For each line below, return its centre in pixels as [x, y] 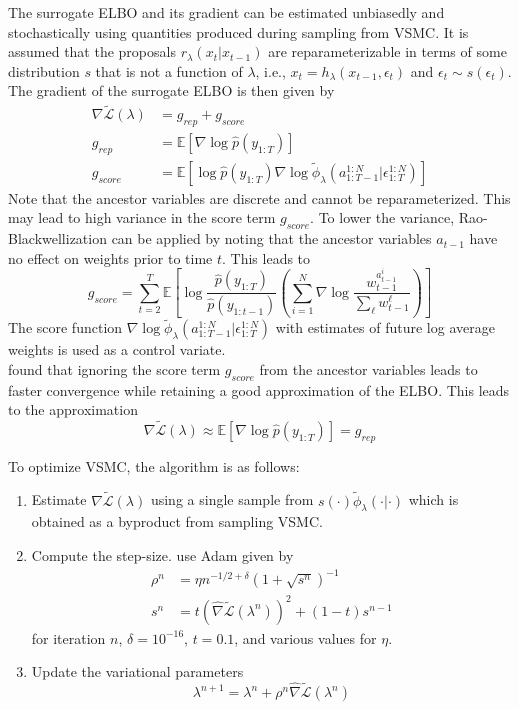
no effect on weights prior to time [110, 257]
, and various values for [305, 637]
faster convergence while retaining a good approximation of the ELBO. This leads [259, 389]
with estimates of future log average [385, 327]
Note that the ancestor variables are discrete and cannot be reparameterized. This [259, 197]
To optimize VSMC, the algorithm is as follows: [154, 465]
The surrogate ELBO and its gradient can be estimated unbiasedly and [226, 12]
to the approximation [73, 409]
